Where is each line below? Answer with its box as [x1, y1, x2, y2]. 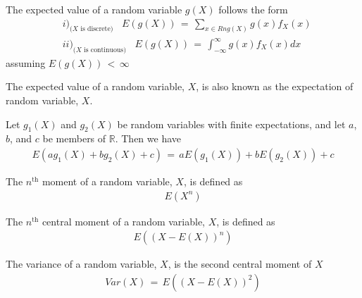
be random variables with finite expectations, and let [117, 116, 346, 131]
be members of [42, 131, 106, 146]
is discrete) [80, 25, 113, 33]
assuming [6, 55, 46, 70]
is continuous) [84, 46, 126, 54]
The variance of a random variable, [6, 256, 157, 271]
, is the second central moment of [168, 256, 312, 271]
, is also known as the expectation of [196, 79, 354, 94]
